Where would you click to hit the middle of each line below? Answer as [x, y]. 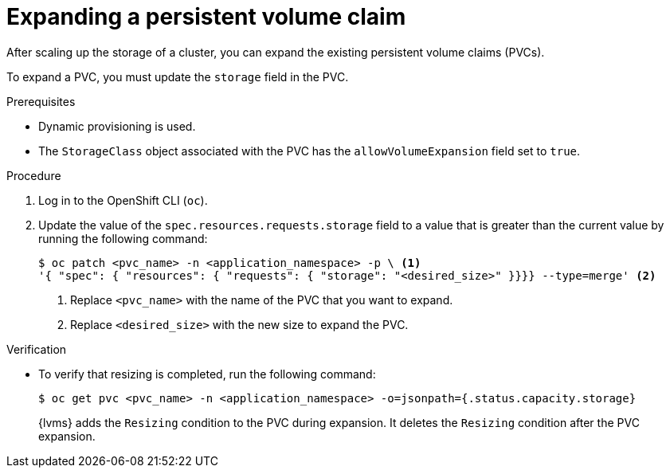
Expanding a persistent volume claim [206, 17]
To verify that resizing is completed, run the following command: [207, 374]
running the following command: [123, 238]
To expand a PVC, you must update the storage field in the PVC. [178, 76]
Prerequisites [41, 101]
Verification [37, 349]
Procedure [34, 175]
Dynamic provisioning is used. [117, 126]
